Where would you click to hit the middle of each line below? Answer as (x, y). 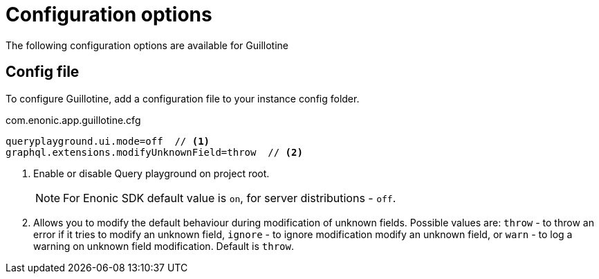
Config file (43, 72)
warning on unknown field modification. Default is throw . (164, 246)
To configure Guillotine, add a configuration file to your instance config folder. (183, 98)
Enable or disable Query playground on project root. (151, 173)
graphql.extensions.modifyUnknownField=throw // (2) (154, 152)
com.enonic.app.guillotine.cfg (73, 120)
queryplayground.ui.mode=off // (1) (108, 141)
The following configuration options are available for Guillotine (147, 45)
